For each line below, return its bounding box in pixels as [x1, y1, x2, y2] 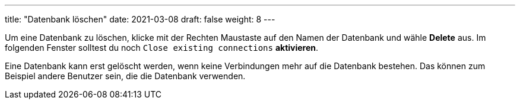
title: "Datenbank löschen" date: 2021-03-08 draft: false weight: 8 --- [5, 14, 275, 24]
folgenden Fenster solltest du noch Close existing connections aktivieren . [5, 43, 319, 53]
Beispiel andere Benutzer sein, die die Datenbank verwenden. [5, 71, 246, 81]
